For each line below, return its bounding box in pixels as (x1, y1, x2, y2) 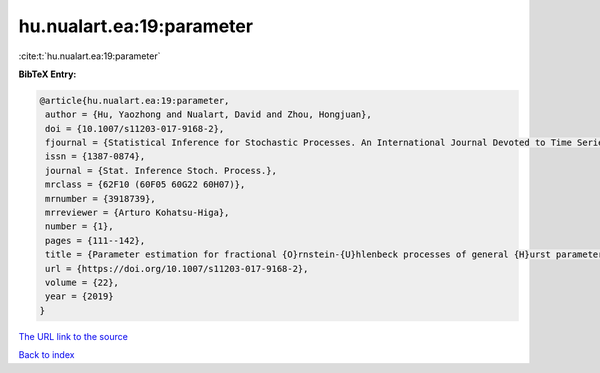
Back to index (18, 349, 75, 361)
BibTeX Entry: (18, 68, 77, 80)
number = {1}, (45, 221, 114, 232)
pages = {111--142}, (45, 235, 146, 246)
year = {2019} (45, 291, 114, 302)
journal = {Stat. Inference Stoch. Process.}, (45, 165, 277, 176)
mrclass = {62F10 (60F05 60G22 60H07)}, (45, 179, 246, 190)
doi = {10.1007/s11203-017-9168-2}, (45, 123, 225, 134)
